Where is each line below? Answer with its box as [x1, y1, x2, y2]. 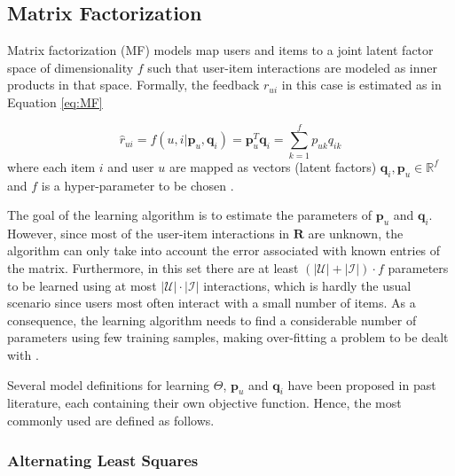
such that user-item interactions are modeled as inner [147, 58, 438, 76]
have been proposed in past [287, 375, 436, 394]
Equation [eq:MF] [7, 92, 103, 111]
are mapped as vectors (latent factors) [169, 157, 377, 176]
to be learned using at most [7, 276, 157, 294]
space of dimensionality [7, 58, 134, 76]
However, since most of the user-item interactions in [7, 223, 290, 242]
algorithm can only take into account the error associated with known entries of [7, 241, 441, 260]
